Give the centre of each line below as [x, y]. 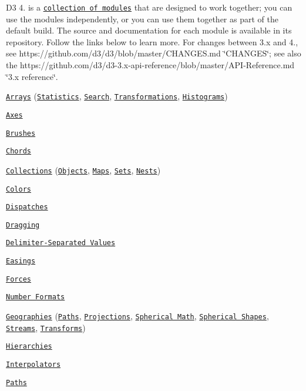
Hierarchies [29, 347]
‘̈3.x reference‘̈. [32, 76]
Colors [19, 189]
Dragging [23, 225]
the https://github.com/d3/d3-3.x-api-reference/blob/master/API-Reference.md [150, 65]
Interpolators [33, 365]
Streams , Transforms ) [46, 327]
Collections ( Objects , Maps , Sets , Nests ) [83, 170]
